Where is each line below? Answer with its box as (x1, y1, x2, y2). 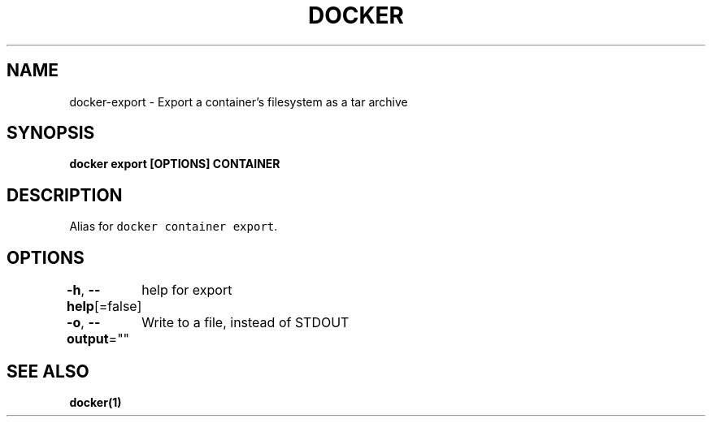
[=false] (93, 298, 142, 315)
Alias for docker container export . (69, 219, 278, 234)
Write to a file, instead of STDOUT (141, 314, 349, 331)
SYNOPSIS (7, 123, 95, 144)
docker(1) (69, 395, 122, 409)
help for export (141, 282, 232, 299)
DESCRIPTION (7, 184, 123, 205)
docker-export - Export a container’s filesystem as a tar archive (69, 94, 408, 109)
